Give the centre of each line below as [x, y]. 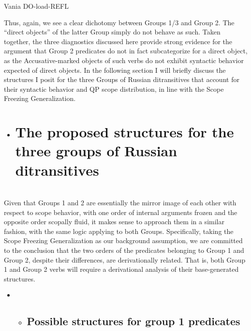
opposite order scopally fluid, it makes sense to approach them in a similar [114, 222]
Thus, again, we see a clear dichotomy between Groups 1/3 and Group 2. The [119, 22]
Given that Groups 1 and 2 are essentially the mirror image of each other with [120, 203]
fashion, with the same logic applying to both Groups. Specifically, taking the [119, 231]
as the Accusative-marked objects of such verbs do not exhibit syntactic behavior [124, 60]
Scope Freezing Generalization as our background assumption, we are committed [123, 240]
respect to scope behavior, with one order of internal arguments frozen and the [121, 212]
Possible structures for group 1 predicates [133, 321]
